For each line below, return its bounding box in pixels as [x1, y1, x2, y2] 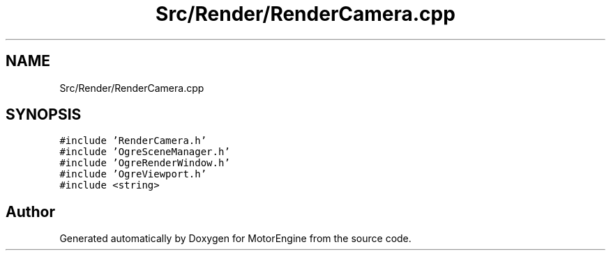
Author [6, 202, 55, 221]
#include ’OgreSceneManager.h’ [59, 146, 230, 158]
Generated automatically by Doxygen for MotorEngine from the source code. [59, 232, 412, 245]
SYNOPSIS [6, 106, 82, 124]
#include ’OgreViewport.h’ [59, 168, 207, 180]
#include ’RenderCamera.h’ [59, 135, 207, 147]
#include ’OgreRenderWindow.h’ [59, 157, 230, 169]
